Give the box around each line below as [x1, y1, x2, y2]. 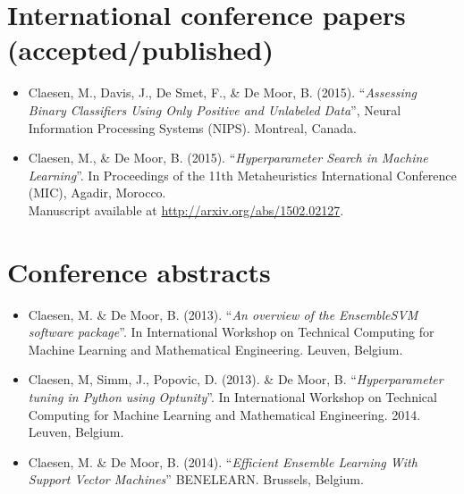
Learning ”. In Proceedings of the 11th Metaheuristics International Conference [28, 165, 457, 184]
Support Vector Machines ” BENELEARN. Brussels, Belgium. [28, 470, 364, 489]
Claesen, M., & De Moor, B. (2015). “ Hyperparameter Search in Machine [28, 148, 428, 167]
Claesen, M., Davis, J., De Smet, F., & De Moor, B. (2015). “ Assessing [28, 83, 418, 102]
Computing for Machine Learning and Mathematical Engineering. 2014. [28, 405, 421, 423]
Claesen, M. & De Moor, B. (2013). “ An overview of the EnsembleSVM [28, 305, 418, 323]
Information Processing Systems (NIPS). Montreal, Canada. [28, 118, 357, 137]
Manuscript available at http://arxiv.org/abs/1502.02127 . [28, 200, 344, 219]
